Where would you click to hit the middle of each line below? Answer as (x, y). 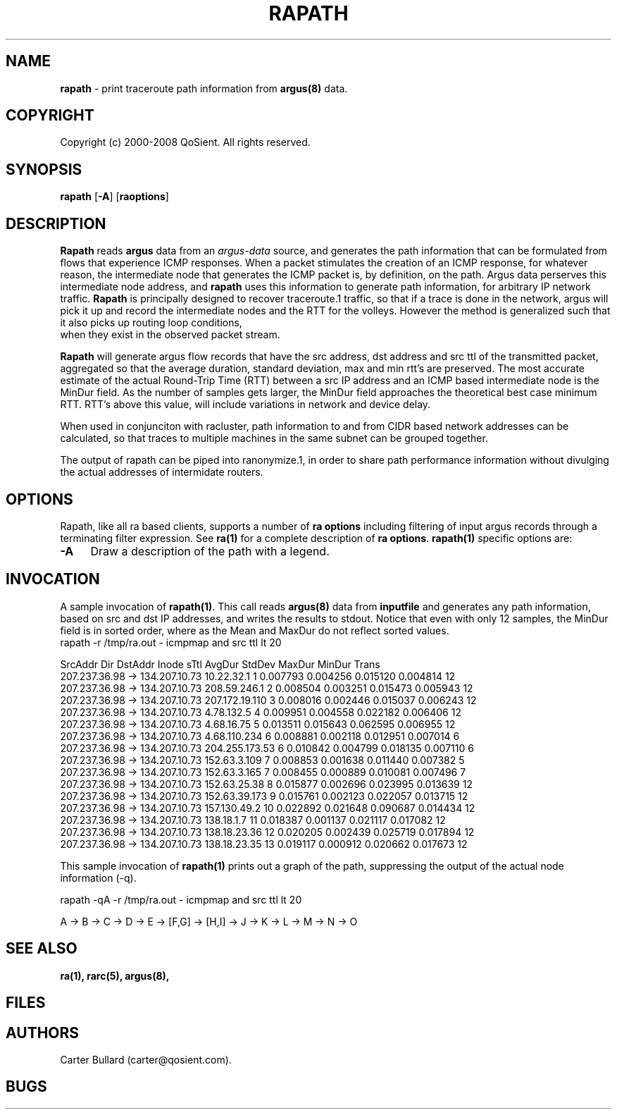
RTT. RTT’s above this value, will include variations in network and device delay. (245, 405)
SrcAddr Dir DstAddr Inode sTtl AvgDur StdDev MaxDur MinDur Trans (220, 664)
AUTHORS (43, 1033)
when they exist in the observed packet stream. (170, 335)
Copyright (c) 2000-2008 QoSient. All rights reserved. (185, 142)
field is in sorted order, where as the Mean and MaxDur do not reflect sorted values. (255, 630)
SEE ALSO (42, 949)
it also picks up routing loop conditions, (151, 323)
